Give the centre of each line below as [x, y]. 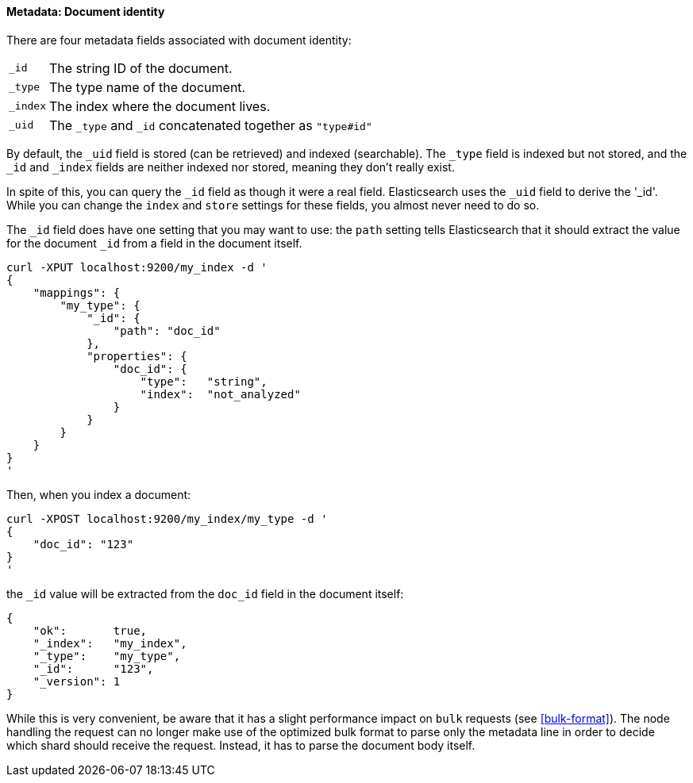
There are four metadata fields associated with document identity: [179, 40]
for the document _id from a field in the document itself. [154, 243]
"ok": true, [90, 630]
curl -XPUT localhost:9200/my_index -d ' [137, 267]
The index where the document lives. [160, 106]
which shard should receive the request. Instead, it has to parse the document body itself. [241, 745]
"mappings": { [77, 292]
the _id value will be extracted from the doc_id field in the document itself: [205, 593]
